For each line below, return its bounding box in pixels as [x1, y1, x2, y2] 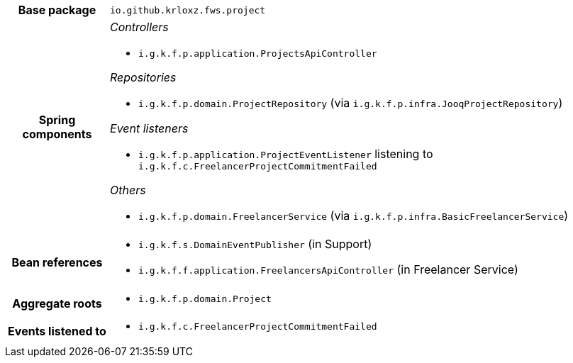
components [22, 127, 92, 141]
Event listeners [110, 121, 189, 135]
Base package [18, 3, 96, 17]
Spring [38, 113, 76, 127]
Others [110, 183, 146, 197]
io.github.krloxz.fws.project [110, 4, 266, 16]
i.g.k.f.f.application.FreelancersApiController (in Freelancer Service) [138, 262, 518, 277]
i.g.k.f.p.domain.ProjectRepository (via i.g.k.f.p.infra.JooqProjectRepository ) [138, 96, 563, 110]
